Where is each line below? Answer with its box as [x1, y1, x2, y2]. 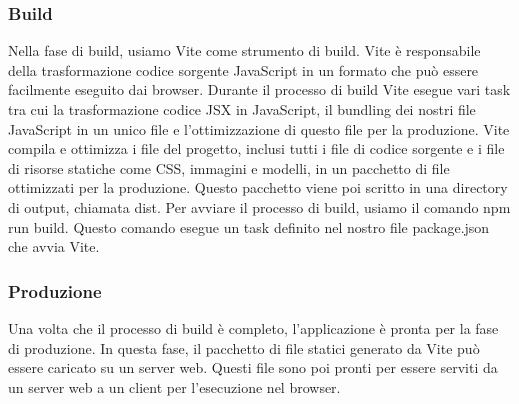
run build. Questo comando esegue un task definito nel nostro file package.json [8, 216, 490, 237]
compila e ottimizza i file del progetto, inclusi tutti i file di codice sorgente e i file [8, 138, 505, 159]
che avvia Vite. [8, 236, 100, 257]
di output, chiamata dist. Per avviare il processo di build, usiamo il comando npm [8, 196, 511, 217]
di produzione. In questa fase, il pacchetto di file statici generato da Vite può [8, 337, 480, 358]
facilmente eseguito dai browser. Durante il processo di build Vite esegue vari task [8, 79, 511, 100]
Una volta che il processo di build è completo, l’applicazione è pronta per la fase [8, 317, 499, 338]
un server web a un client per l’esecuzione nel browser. [8, 376, 341, 397]
